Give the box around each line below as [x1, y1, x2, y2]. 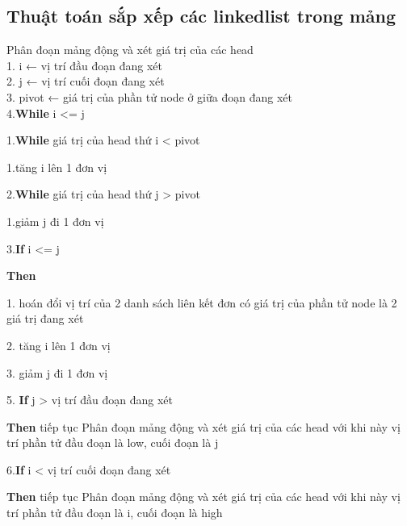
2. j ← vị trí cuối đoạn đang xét [6, 73, 165, 90]
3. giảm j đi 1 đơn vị [6, 364, 108, 381]
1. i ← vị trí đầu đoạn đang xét [6, 56, 162, 73]
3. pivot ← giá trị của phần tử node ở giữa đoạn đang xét [6, 88, 292, 105]
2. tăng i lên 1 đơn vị [6, 336, 111, 353]
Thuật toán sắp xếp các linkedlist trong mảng [6, 3, 397, 28]
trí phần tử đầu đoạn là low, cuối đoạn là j [6, 434, 219, 451]
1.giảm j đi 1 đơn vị [6, 212, 104, 229]
